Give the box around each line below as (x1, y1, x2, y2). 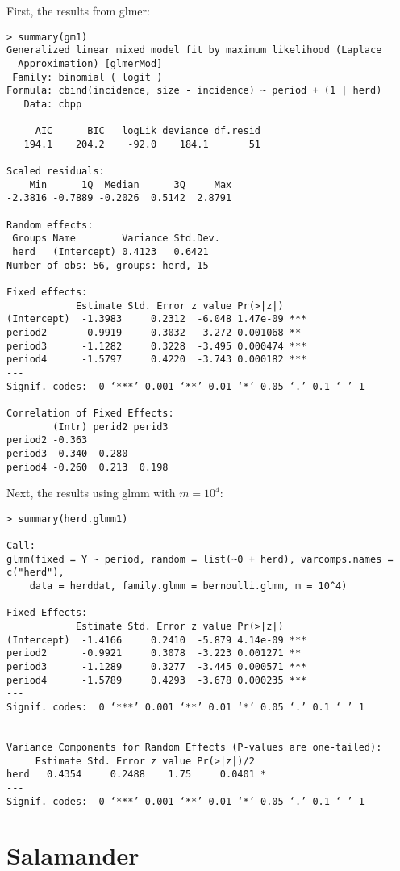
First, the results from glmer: (6, 2, 150, 19)
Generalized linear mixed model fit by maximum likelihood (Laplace (6, 44, 382, 57)
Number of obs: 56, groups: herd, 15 (6, 259, 209, 271)
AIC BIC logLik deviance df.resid (35, 125, 260, 137)
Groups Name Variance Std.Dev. (12, 232, 220, 245)
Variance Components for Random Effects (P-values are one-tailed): (6, 742, 382, 753)
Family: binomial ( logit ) (12, 71, 163, 83)
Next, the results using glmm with (6, 484, 176, 501)
